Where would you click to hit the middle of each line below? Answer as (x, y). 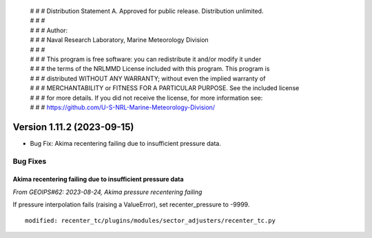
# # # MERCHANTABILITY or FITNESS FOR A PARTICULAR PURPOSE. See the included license (165, 88)
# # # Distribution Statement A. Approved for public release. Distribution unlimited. (147, 11)
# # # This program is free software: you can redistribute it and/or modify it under (146, 59)
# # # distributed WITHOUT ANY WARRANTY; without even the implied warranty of (148, 78)
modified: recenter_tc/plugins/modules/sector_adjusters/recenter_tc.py (150, 220)
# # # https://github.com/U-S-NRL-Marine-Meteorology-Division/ (123, 107)
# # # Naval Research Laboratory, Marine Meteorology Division (120, 40)
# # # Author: (49, 30)
